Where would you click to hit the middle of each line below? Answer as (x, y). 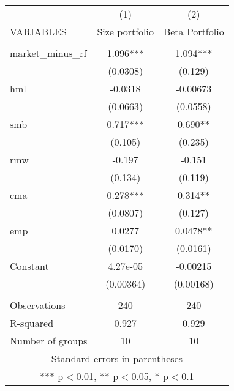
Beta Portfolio (194, 32)
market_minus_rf (48, 53)
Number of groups (49, 341)
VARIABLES (38, 32)
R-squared (32, 323)
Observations (38, 305)
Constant (29, 266)
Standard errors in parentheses (117, 358)
